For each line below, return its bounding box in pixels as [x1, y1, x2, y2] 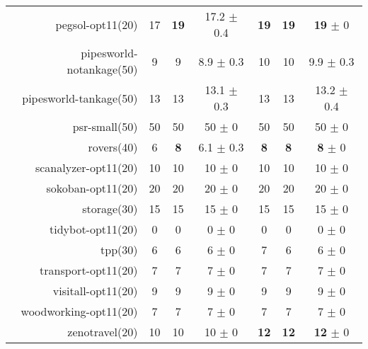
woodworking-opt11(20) [21, 303, 138, 319]
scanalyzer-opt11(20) [35, 159, 138, 176]
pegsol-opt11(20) [55, 16, 138, 33]
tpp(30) [100, 241, 138, 258]
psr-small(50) [72, 118, 138, 135]
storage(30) [82, 200, 138, 217]
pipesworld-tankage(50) [22, 89, 138, 106]
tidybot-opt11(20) [50, 221, 138, 237]
